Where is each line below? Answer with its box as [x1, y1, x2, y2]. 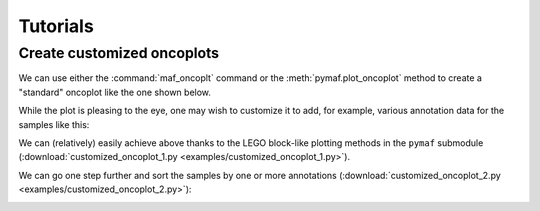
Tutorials [18, 15, 94, 37]
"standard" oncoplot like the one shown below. [18, 86, 212, 98]
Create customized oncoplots [18, 44, 220, 62]
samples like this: [18, 118, 90, 130]
